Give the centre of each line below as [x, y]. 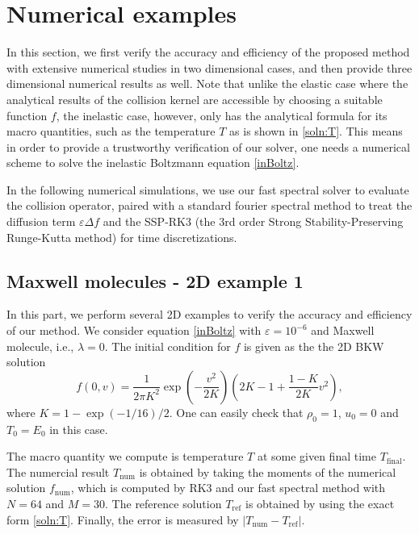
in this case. [79, 429]
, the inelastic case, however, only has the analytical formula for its [222, 115]
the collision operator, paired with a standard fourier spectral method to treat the [209, 205]
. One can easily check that [236, 412]
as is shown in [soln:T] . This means [316, 131]
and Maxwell [343, 330]
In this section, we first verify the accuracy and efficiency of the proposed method [208, 52]
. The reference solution [163, 503]
